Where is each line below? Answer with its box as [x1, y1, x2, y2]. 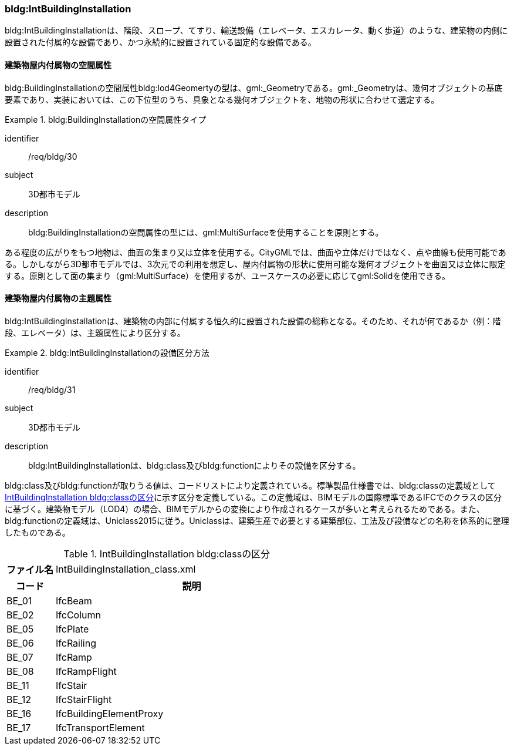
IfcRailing [56, 637, 96, 649]
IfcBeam [56, 594, 92, 607]
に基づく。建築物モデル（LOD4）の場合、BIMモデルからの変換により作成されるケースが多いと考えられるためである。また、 [5, 503, 485, 514]
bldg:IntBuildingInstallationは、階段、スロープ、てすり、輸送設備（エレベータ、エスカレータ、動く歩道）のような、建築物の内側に [5, 25, 508, 36]
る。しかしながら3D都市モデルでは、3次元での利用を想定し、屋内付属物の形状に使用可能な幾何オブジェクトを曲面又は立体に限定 [5, 258, 506, 269]
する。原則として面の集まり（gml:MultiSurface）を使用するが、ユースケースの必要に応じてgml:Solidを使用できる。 [5, 270, 451, 281]
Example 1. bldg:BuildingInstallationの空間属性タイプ [5, 114, 207, 125]
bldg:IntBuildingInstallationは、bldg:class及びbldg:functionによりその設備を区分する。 [28, 460, 361, 470]
